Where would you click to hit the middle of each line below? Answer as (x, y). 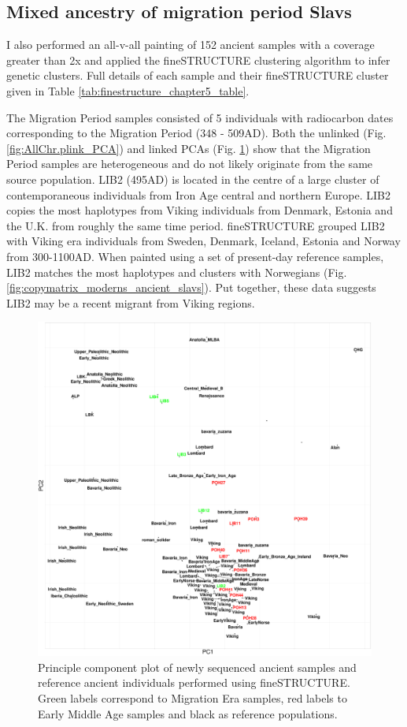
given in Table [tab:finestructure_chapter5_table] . (128, 90)
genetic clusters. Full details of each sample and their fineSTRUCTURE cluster (198, 75)
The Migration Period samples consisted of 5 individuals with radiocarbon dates (200, 117)
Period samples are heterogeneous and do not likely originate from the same (190, 164)
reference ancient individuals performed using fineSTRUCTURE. (194, 682)
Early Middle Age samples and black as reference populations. (188, 713)
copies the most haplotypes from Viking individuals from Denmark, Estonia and (200, 210)
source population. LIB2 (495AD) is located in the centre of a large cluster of (193, 179)
